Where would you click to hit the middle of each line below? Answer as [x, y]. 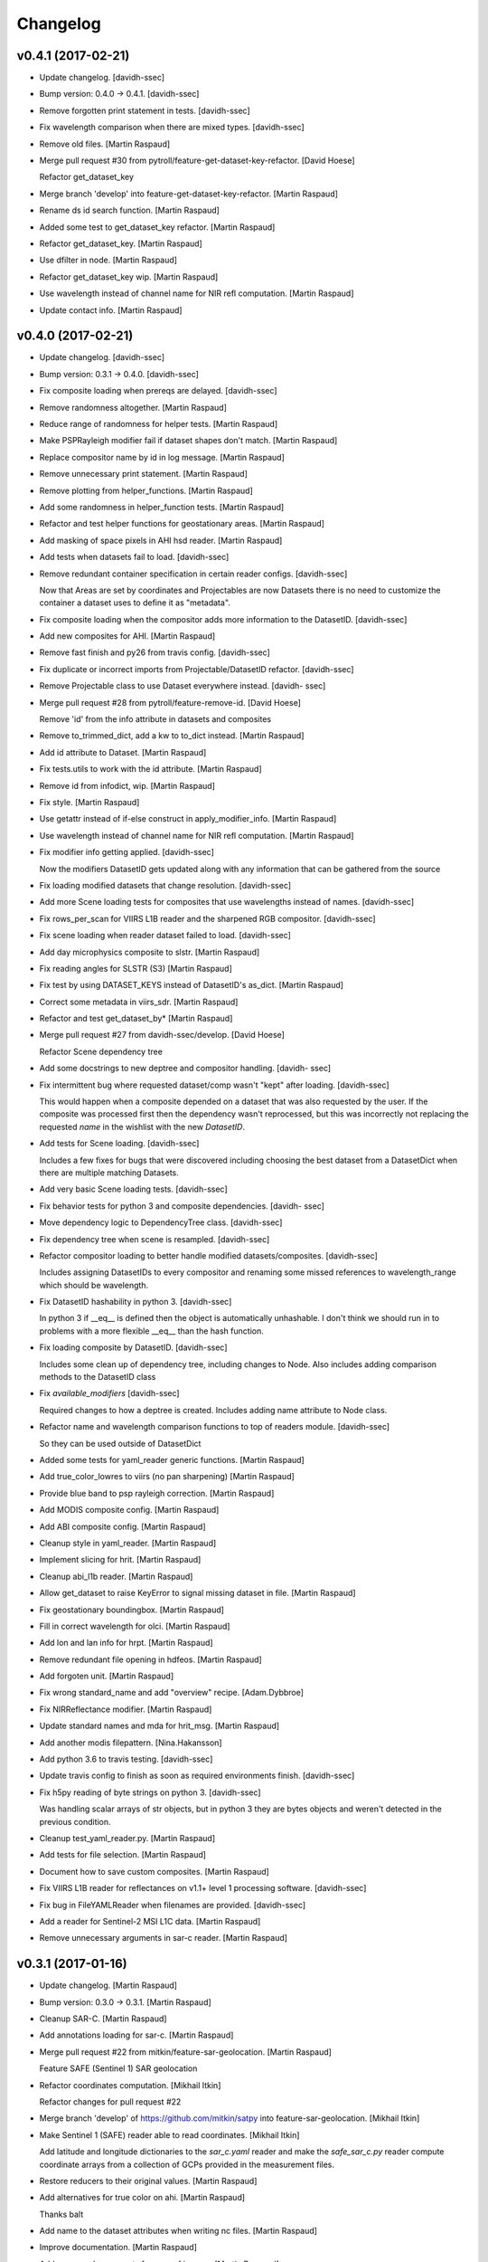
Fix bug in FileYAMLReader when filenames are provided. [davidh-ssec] [173, 1905]
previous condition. [75, 1821]
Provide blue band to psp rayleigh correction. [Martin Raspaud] [157, 1493]
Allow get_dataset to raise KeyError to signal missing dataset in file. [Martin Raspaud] [197, 1593]
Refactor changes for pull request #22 [110, 2101]
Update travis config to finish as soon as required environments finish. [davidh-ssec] [197, 1776]
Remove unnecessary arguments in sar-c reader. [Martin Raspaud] [164, 1938]
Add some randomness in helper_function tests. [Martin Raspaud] [162, 507]
